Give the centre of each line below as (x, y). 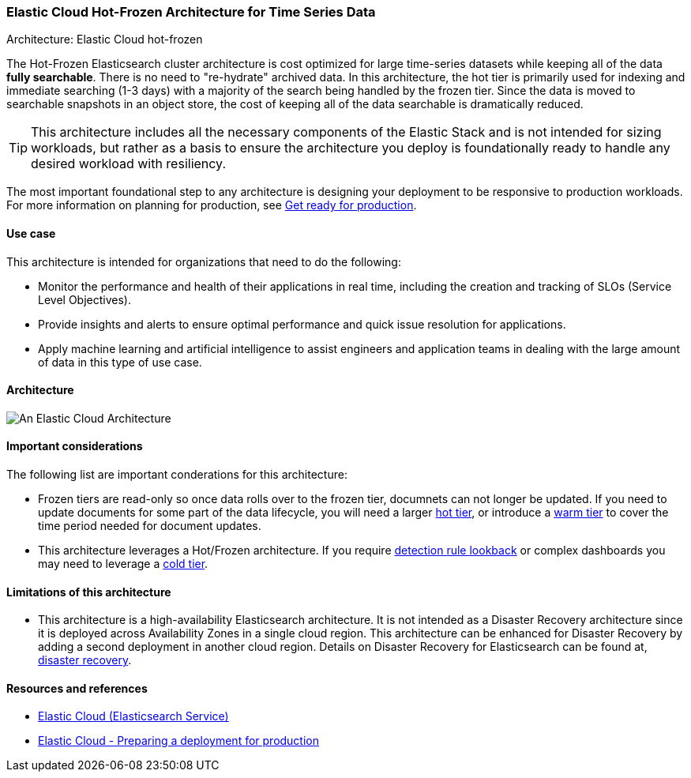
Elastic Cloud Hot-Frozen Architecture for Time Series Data (191, 12)
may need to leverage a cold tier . (123, 564)
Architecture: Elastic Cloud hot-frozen (105, 39)
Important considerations (75, 446)
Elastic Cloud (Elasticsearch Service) (133, 716)
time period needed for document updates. (150, 526)
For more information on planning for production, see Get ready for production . (212, 205)
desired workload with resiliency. (129, 164)
